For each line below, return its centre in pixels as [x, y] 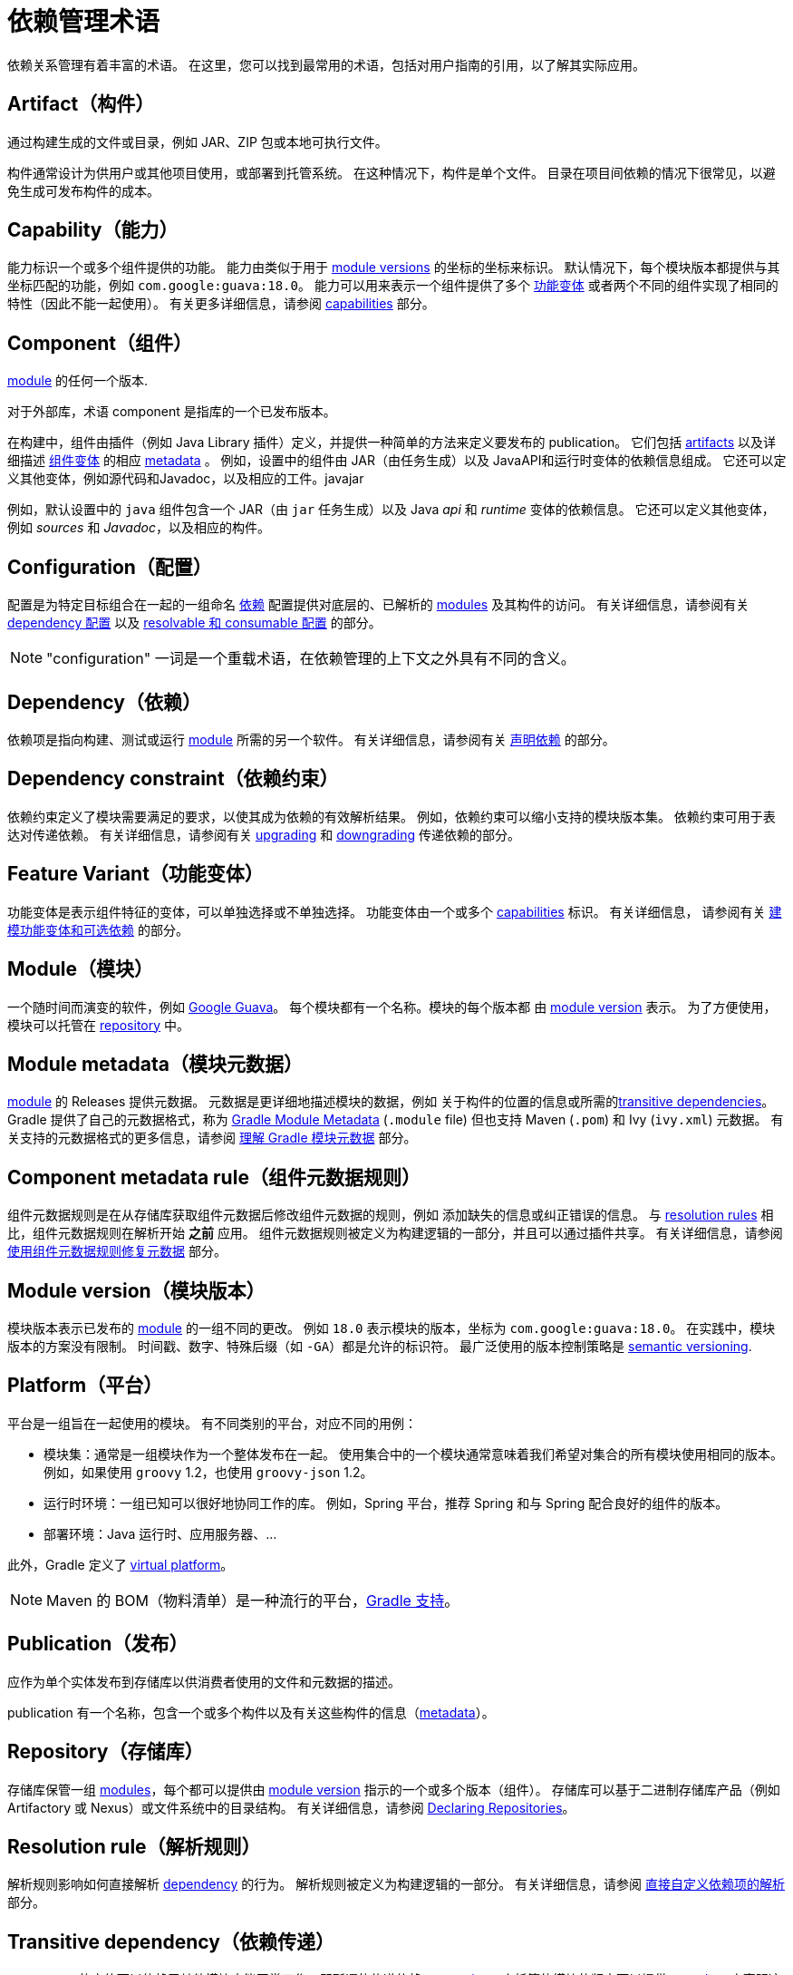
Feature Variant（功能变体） [135, 874]
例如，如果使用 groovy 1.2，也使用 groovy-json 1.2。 [208, 1472]
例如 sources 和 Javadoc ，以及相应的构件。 [139, 528]
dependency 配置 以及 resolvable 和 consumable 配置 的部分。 [194, 623]
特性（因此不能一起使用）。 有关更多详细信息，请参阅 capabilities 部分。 [221, 304]
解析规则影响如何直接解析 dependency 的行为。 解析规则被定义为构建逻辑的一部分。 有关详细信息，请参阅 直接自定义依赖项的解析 [396, 1884]
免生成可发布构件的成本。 [83, 190]
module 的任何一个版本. [78, 381]
